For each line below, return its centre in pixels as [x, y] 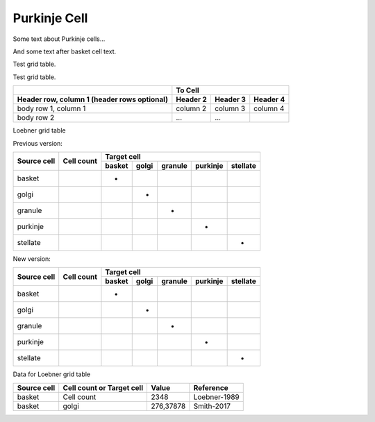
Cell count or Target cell [103, 387]
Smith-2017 [212, 406]
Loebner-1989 [216, 397]
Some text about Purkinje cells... [59, 39]
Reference [211, 387]
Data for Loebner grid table [52, 374]
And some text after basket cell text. [65, 51]
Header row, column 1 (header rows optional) [92, 99]
